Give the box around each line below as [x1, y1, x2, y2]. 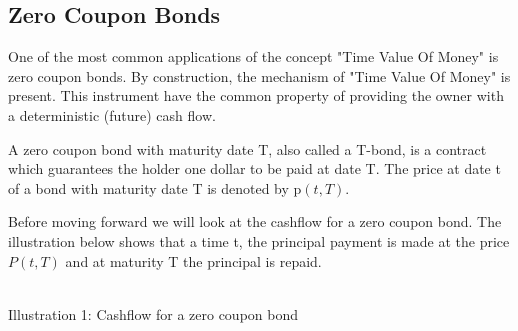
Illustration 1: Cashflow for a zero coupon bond [8, 303, 299, 324]
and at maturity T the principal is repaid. [65, 250, 322, 271]
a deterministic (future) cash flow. [8, 104, 216, 125]
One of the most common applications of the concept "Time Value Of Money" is [8, 46, 499, 67]
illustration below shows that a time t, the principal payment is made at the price [8, 230, 510, 251]
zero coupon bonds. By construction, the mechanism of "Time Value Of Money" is [8, 65, 511, 86]
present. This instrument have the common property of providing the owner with [8, 85, 504, 106]
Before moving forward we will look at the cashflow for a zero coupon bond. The [8, 211, 502, 232]
